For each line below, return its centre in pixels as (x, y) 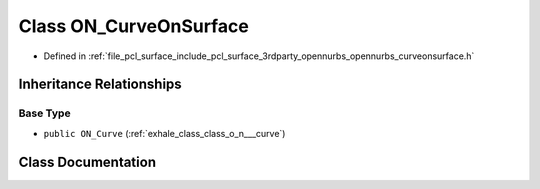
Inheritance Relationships (100, 84)
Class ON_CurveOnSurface (133, 26)
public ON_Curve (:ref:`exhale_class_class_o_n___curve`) (164, 133)
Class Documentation (87, 161)
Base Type (44, 113)
